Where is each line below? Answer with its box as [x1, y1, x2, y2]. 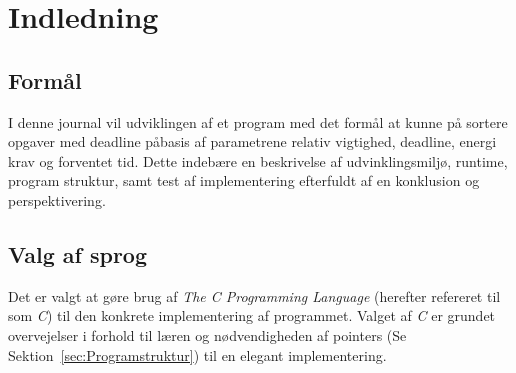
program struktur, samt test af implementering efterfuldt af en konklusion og [8, 170, 480, 191]
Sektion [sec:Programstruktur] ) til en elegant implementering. [8, 344, 387, 365]
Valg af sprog [8, 238, 147, 269]
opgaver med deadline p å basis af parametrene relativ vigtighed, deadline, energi [8, 131, 497, 152]
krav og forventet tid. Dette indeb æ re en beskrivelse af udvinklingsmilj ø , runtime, [8, 150, 508, 171]
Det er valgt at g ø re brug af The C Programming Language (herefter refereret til [8, 285, 501, 306]
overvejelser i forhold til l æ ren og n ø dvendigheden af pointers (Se [8, 324, 407, 345]
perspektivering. [8, 189, 106, 210]
